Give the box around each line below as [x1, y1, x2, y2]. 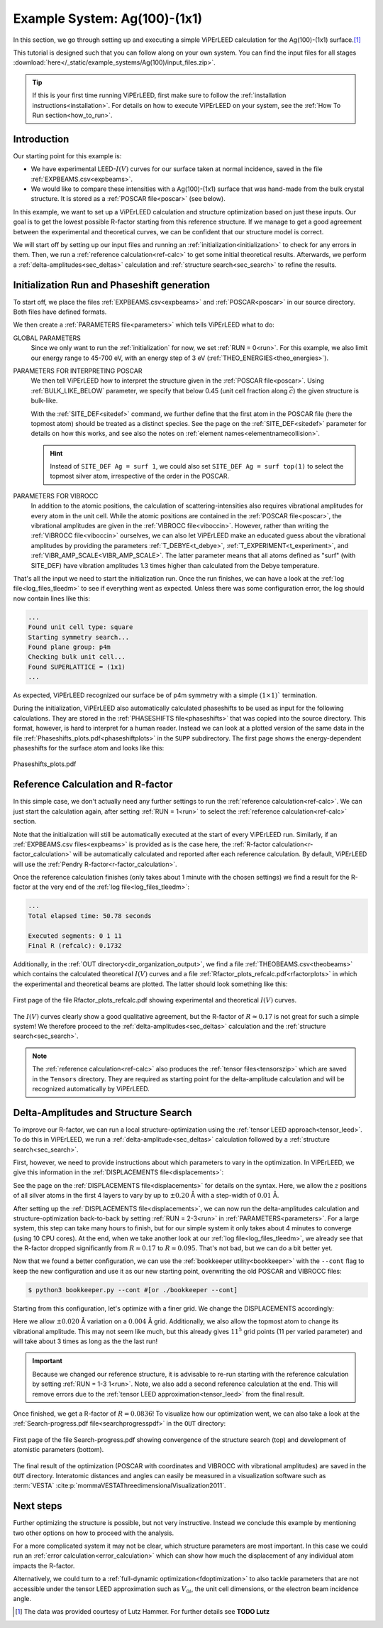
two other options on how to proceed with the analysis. [13, 1529, 174, 1537]
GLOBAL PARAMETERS [13, 334, 82, 342]
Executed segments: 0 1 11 [28, 932, 122, 940]
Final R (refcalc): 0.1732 [28, 941, 122, 949]
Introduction [13, 133, 70, 145]
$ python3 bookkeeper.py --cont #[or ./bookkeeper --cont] [28, 1286, 238, 1294]
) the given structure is [293, 386, 360, 395]
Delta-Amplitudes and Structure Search [13, 1106, 192, 1118]
